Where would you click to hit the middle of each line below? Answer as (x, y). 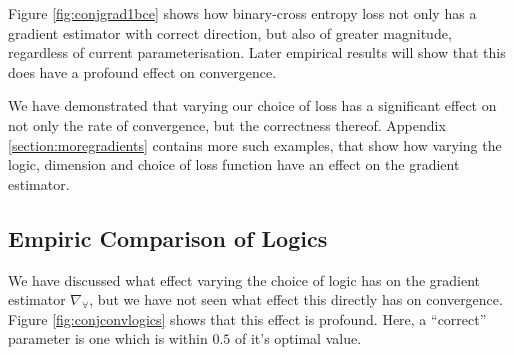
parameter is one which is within (108, 338)
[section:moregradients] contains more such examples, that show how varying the (255, 144)
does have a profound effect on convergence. (142, 71)
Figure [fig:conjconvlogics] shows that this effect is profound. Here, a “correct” (247, 318)
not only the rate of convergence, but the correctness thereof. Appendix (227, 124)
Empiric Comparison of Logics (168, 237)
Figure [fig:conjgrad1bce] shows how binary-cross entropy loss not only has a (242, 13)
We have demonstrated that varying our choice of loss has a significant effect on (252, 105)
